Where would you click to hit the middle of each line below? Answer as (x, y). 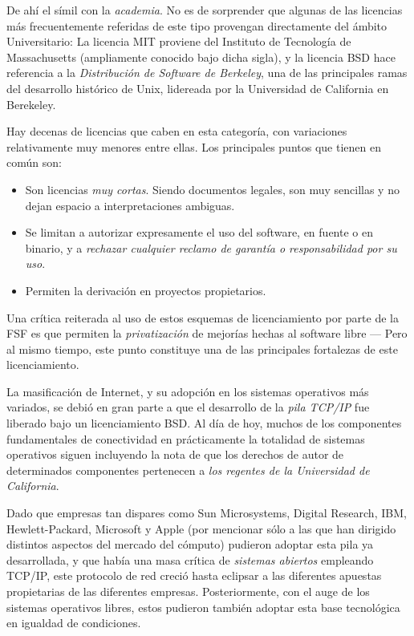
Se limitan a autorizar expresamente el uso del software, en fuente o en (199, 232)
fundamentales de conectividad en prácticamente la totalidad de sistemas (186, 438)
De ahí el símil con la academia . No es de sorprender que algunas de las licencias (205, 10)
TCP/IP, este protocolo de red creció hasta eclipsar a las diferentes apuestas (194, 575)
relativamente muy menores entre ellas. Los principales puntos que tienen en (194, 146)
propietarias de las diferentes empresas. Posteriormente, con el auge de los (188, 591)
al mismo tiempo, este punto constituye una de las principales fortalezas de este (202, 348)
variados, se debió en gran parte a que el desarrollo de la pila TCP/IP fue (188, 407)
